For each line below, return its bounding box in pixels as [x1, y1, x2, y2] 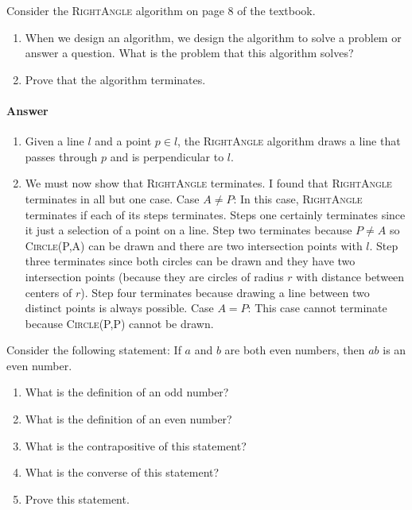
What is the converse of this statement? [25, 464, 220, 481]
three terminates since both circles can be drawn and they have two [25, 253, 356, 269]
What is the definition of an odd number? [25, 384, 229, 400]
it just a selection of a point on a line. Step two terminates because [25, 222, 352, 238]
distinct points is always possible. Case [25, 299, 214, 316]
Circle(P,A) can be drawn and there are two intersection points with [25, 237, 363, 253]
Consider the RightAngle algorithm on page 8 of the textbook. [6, 2, 316, 18]
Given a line [25, 133, 84, 149]
